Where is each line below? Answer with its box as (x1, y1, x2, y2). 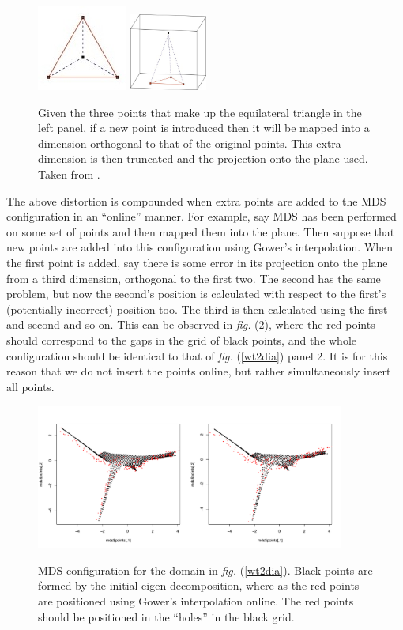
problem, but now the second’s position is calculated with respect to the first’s (6, 285, 386, 302)
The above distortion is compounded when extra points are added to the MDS (6, 192, 386, 209)
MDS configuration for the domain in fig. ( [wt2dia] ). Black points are (38, 561, 373, 578)
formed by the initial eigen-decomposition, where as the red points (38, 577, 360, 594)
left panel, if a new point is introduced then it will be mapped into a (38, 119, 370, 136)
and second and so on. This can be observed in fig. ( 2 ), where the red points (6, 316, 375, 333)
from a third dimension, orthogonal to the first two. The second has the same (6, 270, 381, 286)
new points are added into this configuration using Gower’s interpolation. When (6, 239, 394, 255)
